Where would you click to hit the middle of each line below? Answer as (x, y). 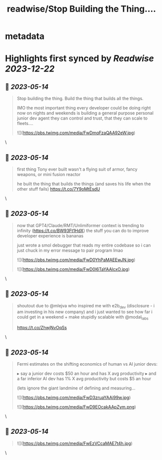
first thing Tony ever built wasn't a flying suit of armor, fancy (77, 169)
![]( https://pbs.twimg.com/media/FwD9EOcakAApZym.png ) (76, 407)
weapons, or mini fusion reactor (49, 174)
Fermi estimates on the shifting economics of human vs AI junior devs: (87, 364)
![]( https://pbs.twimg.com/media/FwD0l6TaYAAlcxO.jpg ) (73, 269)
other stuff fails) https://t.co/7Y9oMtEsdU (58, 189)
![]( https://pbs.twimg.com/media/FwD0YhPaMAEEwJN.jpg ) (76, 260)
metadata (25, 36)
